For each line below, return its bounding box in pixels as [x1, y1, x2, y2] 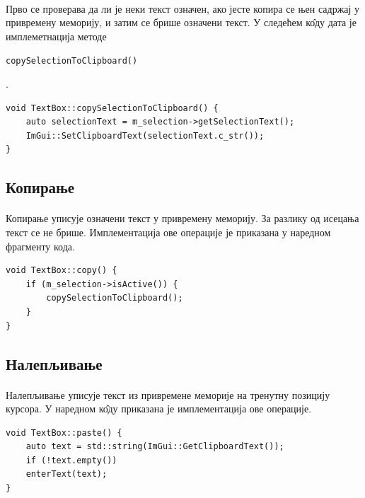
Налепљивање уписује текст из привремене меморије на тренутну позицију [6, 387, 330, 402]
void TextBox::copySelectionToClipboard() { [6, 103, 219, 113]
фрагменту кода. [6, 238, 75, 253]
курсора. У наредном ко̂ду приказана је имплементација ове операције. [6, 401, 312, 416]
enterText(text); [25, 469, 108, 480]
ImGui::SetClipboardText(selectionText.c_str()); [25, 130, 265, 141]
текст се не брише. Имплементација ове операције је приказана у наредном [6, 224, 331, 239]
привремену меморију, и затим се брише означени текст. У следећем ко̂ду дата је [6, 15, 357, 30]
